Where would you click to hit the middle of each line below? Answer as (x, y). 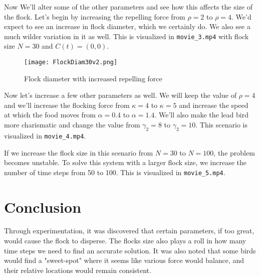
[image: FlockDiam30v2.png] (71, 62)
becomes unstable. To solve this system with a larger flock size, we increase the (125, 162)
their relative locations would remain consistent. (78, 270)
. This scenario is (221, 125)
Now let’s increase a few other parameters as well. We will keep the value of (120, 95)
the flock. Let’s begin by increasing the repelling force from (95, 16)
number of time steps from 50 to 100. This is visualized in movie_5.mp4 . (115, 172)
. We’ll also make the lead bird (201, 115)
